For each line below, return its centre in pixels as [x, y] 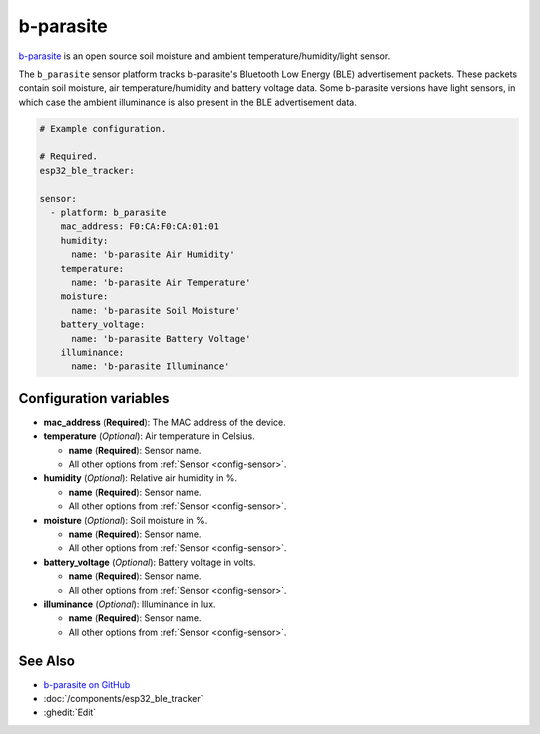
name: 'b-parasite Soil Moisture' [155, 310]
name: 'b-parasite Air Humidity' [153, 254]
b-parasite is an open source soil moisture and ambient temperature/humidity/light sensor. [204, 56]
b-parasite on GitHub [87, 684]
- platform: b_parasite [108, 213]
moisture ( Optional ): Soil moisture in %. [125, 520]
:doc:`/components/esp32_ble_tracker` [123, 698]
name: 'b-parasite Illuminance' [150, 366]
